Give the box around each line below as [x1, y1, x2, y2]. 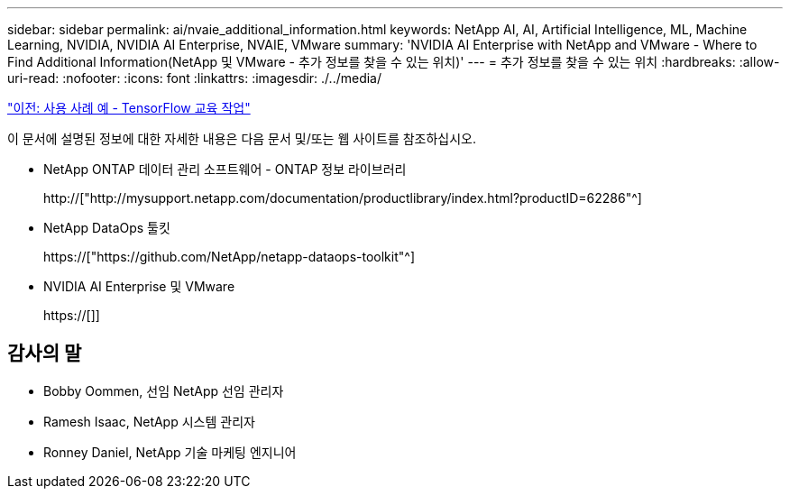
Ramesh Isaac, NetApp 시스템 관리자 [43, 413, 255, 429]
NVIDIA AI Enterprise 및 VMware [43, 279, 235, 294]
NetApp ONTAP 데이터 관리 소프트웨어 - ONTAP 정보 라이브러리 [43, 161, 407, 177]
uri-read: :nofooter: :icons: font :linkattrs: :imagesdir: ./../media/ [7, 70, 382, 86]
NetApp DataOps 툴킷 [43, 220, 170, 235]
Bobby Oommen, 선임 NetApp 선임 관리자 [43, 382, 284, 399]
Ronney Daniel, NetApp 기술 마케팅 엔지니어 [43, 444, 297, 460]
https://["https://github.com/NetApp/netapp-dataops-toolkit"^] [43, 249, 416, 264]
